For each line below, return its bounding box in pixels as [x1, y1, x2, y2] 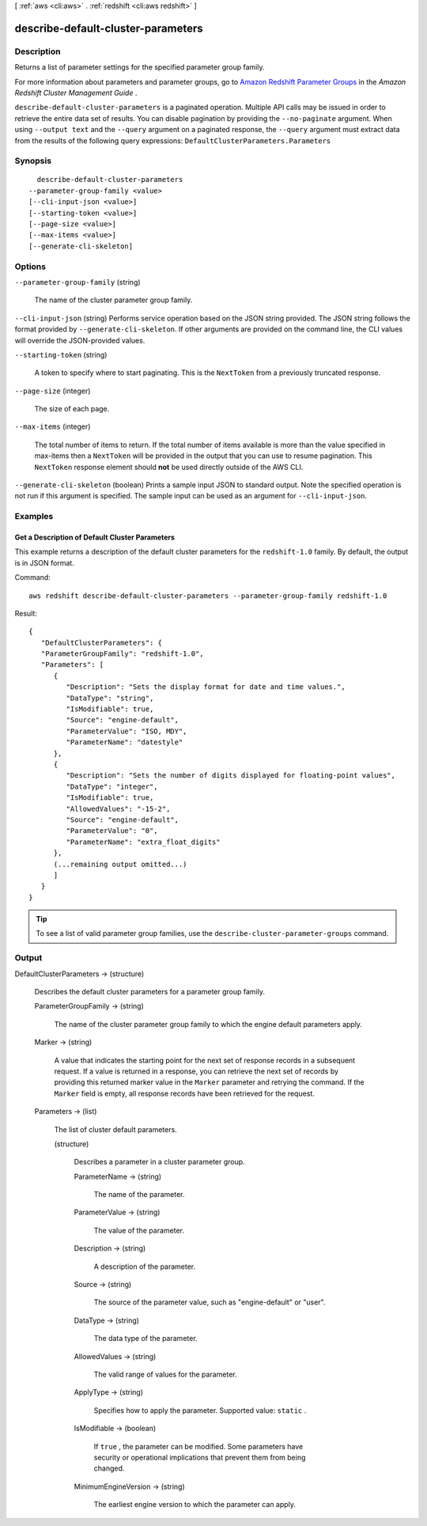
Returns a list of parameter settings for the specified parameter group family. [14, 62, 265, 72]
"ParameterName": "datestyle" [66, 738, 183, 747]
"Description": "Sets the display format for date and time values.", [66, 683, 346, 691]
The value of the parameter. [93, 1225, 185, 1235]
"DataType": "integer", [66, 782, 158, 791]
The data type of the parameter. [93, 1334, 198, 1343]
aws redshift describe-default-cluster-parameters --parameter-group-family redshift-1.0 [28, 591, 387, 600]
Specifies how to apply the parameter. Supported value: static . [93, 1405, 307, 1415]
